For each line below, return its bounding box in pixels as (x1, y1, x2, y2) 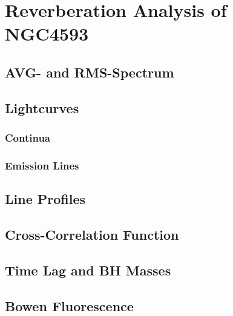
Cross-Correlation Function (5, 225, 179, 243)
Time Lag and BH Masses (5, 260, 171, 279)
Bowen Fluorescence (5, 296, 134, 315)
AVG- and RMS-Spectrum (5, 62, 174, 81)
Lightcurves (5, 98, 79, 117)
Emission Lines (5, 157, 79, 173)
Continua (5, 130, 50, 145)
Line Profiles (5, 189, 86, 208)
